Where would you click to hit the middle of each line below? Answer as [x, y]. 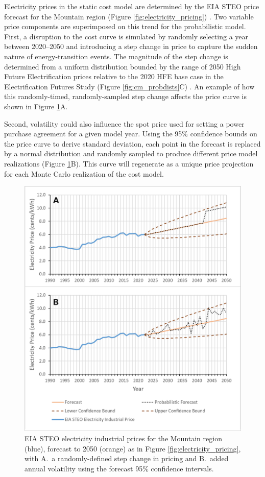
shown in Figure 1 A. [36, 106]
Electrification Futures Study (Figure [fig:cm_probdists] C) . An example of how [129, 86]
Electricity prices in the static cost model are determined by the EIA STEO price [132, 6]
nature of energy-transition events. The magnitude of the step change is [116, 56]
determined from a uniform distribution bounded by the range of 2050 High [123, 66]
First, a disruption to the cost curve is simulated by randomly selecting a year [126, 36]
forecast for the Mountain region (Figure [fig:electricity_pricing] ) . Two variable [129, 16]
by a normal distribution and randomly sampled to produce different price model [131, 153]
